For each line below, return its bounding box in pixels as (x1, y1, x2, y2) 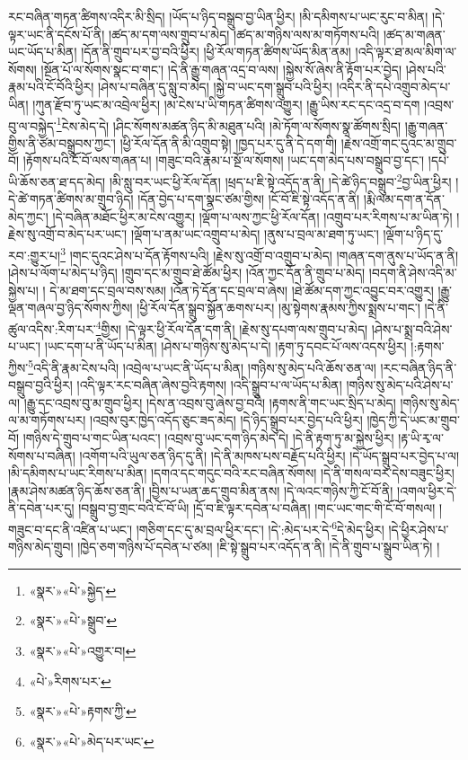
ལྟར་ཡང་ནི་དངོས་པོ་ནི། (8, 24, 105, 43)
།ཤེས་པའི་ (405, 59, 446, 78)
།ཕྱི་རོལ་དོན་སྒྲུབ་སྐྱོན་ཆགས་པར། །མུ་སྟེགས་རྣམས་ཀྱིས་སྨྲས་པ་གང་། (137, 298, 420, 317)
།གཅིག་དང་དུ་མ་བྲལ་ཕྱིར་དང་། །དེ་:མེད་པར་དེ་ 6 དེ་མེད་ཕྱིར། (136, 517, 384, 538)
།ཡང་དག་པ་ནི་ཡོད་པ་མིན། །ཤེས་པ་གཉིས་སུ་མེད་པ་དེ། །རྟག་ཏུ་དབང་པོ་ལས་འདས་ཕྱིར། (44, 337, 407, 356)
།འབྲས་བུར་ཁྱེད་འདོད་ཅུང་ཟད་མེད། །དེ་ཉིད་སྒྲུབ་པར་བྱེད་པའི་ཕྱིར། (90, 411, 363, 429)
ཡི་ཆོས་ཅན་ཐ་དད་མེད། (8, 172, 106, 190)
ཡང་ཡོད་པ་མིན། (8, 42, 77, 61)
